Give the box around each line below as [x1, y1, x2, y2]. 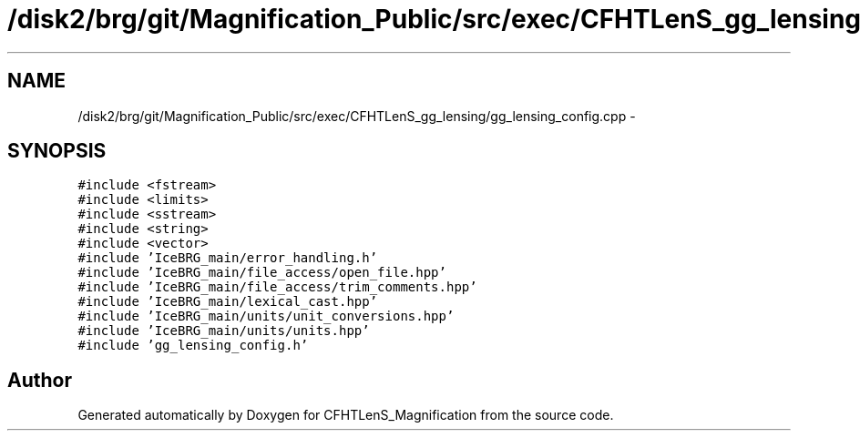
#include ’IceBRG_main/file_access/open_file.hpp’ [77, 265, 446, 280]
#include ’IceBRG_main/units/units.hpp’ [77, 323, 370, 339]
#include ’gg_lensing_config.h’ [77, 338, 309, 353]
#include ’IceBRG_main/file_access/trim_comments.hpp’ [77, 280, 477, 295]
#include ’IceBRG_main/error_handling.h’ [77, 250, 378, 266]
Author [7, 368, 72, 392]
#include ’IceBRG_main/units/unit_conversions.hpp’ [77, 309, 455, 324]
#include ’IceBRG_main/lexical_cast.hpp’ [77, 294, 378, 310]
